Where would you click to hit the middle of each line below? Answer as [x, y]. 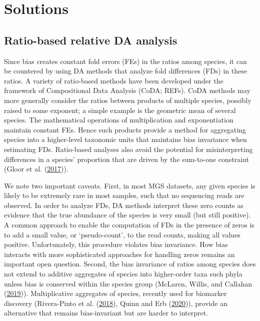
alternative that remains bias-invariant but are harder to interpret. [106, 313]
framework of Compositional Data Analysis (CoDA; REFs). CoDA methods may [127, 90]
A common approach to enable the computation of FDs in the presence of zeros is [129, 225]
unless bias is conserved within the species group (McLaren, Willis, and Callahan [128, 283]
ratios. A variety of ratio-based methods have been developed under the [114, 80]
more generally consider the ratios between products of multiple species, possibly [128, 100]
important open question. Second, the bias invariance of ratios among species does [130, 264]
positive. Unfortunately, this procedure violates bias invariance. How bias [116, 244]
